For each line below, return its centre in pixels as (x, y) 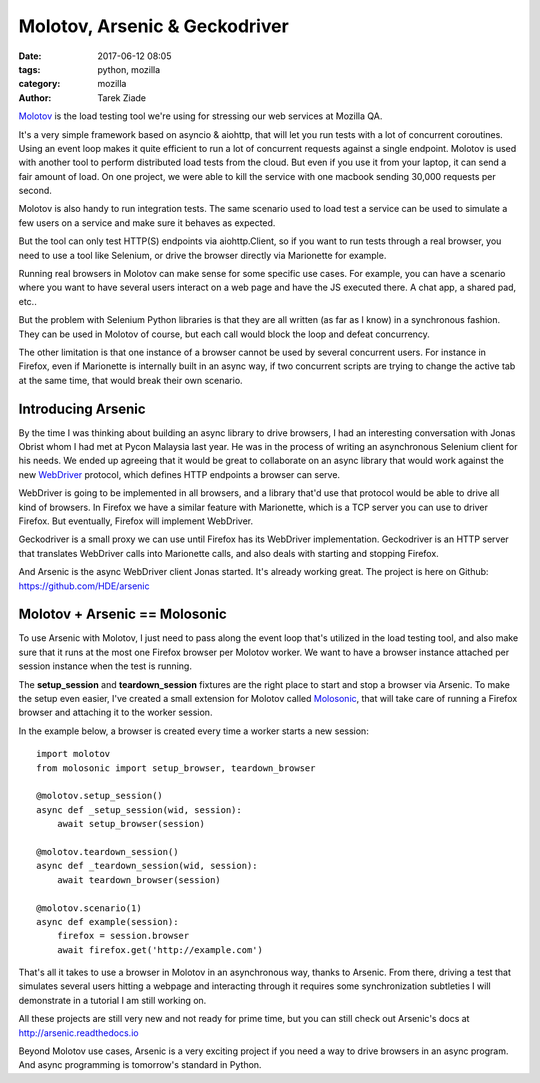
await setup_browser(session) (130, 824)
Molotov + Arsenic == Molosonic (122, 614)
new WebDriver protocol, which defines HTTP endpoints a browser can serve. (179, 474)
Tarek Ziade (122, 97)
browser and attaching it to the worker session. (115, 712)
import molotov (73, 754)
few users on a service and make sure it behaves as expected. (147, 222)
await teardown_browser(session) (139, 879)
